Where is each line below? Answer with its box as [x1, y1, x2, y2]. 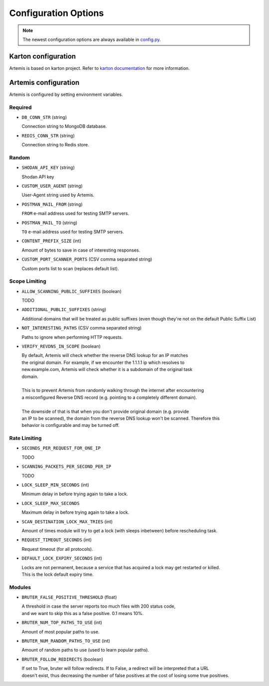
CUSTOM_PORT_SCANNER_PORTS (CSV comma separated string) [21, 256, 152, 262]
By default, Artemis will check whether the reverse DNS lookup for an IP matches [21, 352, 188, 358]
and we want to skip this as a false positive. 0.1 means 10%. [21, 610, 144, 616]
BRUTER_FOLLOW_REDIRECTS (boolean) [21, 656, 104, 662]
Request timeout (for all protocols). [21, 546, 93, 552]
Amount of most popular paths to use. [21, 629, 100, 635]
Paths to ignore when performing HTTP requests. [21, 334, 123, 340]
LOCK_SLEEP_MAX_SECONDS [21, 500, 80, 506]
